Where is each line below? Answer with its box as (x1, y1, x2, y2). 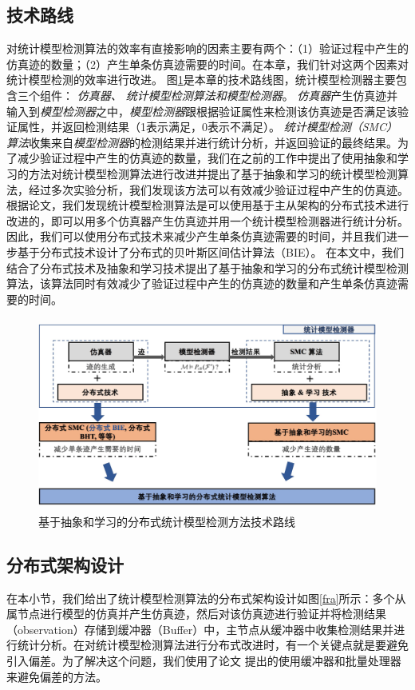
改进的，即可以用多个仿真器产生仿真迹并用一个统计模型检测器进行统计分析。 (6, 212, 409, 229)
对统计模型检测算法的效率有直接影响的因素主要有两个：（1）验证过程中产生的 (6, 40, 409, 57)
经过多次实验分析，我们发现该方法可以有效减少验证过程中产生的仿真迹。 (28, 181, 409, 197)
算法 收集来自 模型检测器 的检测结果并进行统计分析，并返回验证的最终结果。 (6, 134, 397, 150)
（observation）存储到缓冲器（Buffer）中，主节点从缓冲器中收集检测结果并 (6, 620, 394, 637)
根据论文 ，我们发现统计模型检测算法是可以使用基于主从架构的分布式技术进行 (6, 197, 409, 213)
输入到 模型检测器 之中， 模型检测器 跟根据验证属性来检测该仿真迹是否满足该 (6, 102, 397, 119)
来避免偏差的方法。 (6, 668, 107, 684)
